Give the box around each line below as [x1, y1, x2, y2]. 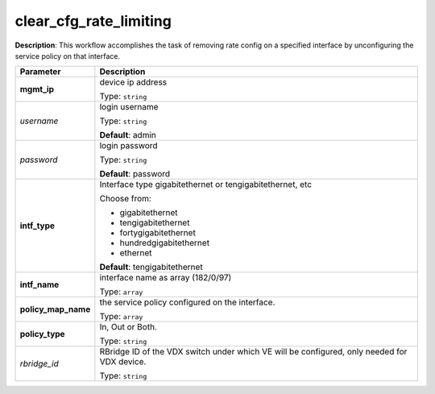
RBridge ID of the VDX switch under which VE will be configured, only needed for [99, 346, 408, 358]
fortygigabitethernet [119, 227, 197, 238]
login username [99, 102, 159, 113]
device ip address [99, 77, 168, 88]
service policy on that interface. [14, 51, 121, 60]
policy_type [19, 329, 65, 340]
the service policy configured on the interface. [99, 297, 275, 308]
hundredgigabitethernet [119, 238, 209, 249]
